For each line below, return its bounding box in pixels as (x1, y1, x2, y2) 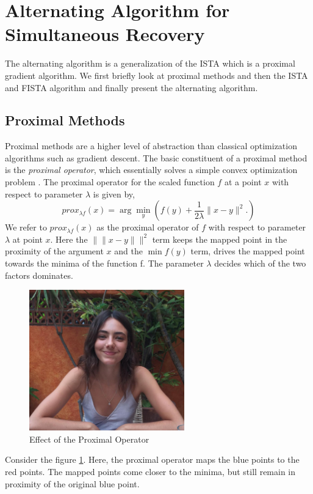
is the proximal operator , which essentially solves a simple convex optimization (5, 163, 298, 176)
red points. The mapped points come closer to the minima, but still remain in (5, 465, 296, 478)
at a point (224, 175, 262, 188)
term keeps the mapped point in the (152, 232, 287, 245)
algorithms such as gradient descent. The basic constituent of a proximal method (5, 151, 308, 164)
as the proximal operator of (96, 221, 199, 234)
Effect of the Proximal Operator (29, 432, 149, 445)
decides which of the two (214, 257, 306, 270)
